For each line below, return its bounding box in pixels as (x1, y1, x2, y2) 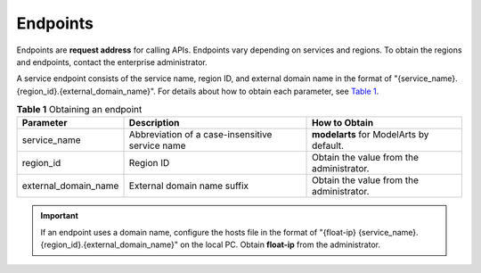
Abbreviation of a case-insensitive (128, 128, 273, 141)
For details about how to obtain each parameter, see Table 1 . (157, 86, 379, 96)
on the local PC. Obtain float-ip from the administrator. (179, 239, 380, 250)
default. (312, 139, 345, 152)
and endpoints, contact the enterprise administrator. (16, 56, 208, 67)
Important (40, 211, 79, 221)
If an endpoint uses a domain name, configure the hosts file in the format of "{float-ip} (40, 227, 356, 237)
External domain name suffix (128, 179, 249, 192)
